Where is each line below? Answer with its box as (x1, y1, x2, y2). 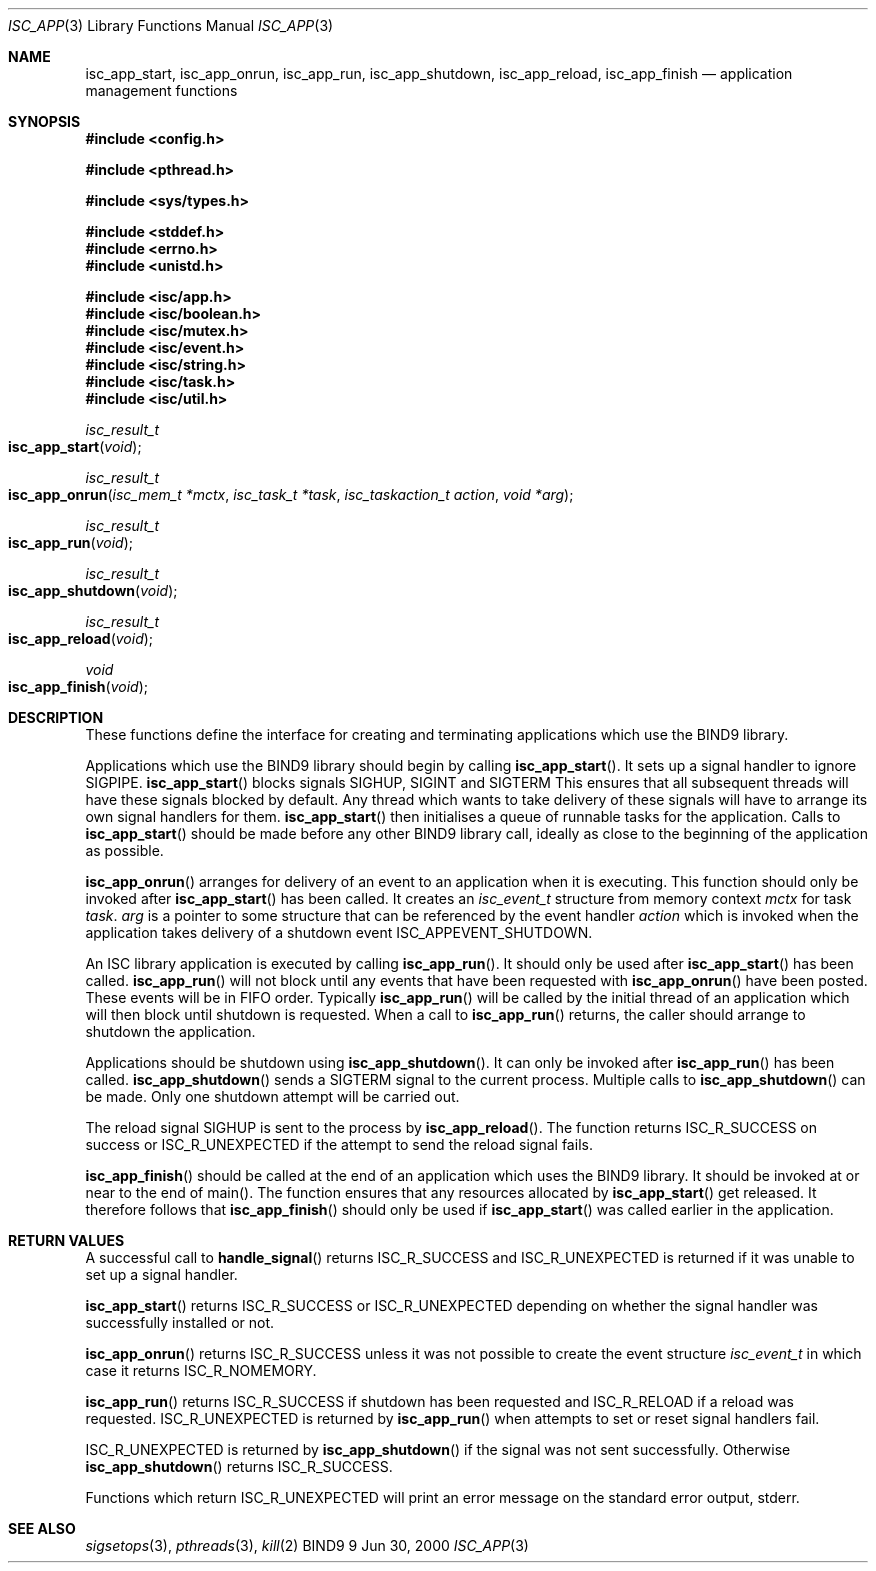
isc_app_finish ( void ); (8, 678, 148, 695)
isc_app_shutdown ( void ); (8, 582, 178, 599)
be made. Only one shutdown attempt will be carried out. (85, 1088, 460, 1105)
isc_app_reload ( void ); (8, 630, 154, 647)
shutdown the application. (85, 1023, 256, 1040)
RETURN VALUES (8, 1232, 125, 1249)
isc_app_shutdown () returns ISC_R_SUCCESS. (85, 1458, 393, 1475)
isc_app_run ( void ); (8, 534, 134, 551)
